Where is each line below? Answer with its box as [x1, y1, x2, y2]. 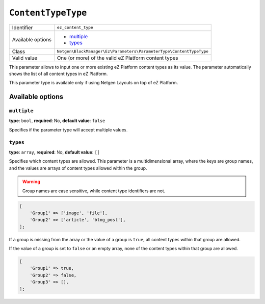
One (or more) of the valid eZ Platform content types [57, 54, 179, 61]
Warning [22, 179, 40, 185]
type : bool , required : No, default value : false [9, 118, 106, 124]
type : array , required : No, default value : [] [9, 150, 100, 155]
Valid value [12, 54, 38, 61]
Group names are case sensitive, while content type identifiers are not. [22, 188, 165, 194]
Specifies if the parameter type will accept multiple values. [9, 127, 128, 132]
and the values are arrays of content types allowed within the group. [9, 165, 147, 171]
